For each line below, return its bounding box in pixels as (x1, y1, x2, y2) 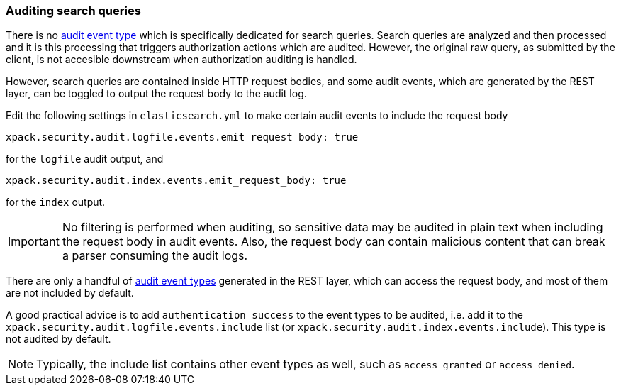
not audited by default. (6, 333, 111, 346)
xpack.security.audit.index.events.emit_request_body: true (6, 175, 347, 187)
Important (8, 234, 60, 249)
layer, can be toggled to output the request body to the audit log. (6, 87, 307, 100)
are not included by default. (6, 287, 134, 299)
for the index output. (6, 196, 106, 209)
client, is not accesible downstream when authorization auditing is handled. (6, 53, 357, 66)
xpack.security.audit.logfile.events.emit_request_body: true (6, 131, 359, 143)
